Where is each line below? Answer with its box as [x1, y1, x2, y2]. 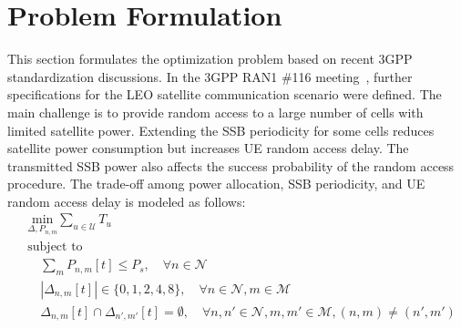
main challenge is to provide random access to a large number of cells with [7, 102, 424, 121]
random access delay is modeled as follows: [7, 191, 246, 210]
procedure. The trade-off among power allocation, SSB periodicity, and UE [7, 174, 425, 193]
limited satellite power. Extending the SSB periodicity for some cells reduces [7, 120, 435, 139]
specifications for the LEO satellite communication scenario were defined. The [7, 85, 442, 104]
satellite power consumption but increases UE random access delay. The [7, 138, 409, 158]
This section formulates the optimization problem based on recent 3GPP [7, 49, 413, 68]
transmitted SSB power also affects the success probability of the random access [7, 156, 455, 175]
